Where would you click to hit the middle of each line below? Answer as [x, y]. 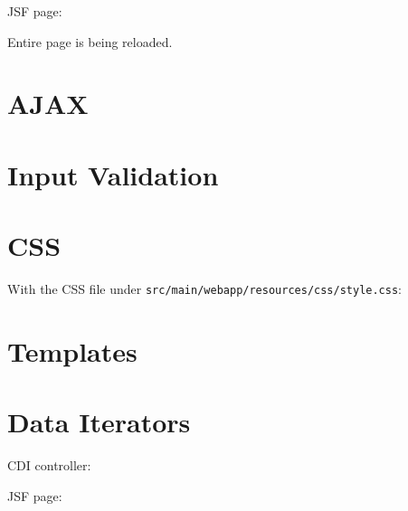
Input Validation [113, 174]
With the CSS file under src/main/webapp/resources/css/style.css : [205, 289]
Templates [72, 350]
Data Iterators [99, 422]
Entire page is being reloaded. [90, 41]
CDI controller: [49, 465]
